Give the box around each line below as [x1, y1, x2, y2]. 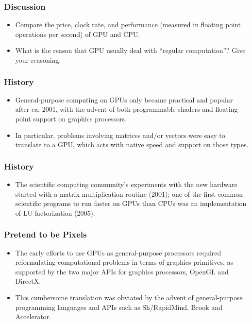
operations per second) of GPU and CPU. [15, 29, 140, 39]
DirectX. [15, 276, 41, 286]
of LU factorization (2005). [15, 207, 95, 218]
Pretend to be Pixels [4, 228, 87, 240]
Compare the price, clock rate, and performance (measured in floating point [15, 19, 241, 30]
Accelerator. [15, 311, 51, 322]
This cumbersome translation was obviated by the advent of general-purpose [15, 292, 243, 302]
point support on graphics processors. [15, 114, 127, 123]
